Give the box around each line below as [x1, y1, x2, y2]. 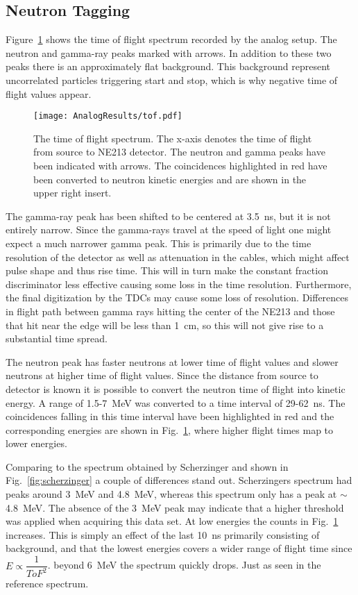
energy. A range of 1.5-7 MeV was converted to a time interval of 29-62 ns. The [6, 395, 346, 410]
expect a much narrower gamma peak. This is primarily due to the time [6, 235, 312, 250]
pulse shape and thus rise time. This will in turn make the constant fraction [6, 263, 328, 278]
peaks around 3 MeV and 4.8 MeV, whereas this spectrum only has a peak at [6, 487, 337, 501]
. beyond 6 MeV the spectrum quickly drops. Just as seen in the [47, 558, 321, 572]
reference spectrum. [6, 576, 89, 591]
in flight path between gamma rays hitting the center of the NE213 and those [6, 303, 335, 318]
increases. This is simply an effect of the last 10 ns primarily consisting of [6, 527, 320, 542]
